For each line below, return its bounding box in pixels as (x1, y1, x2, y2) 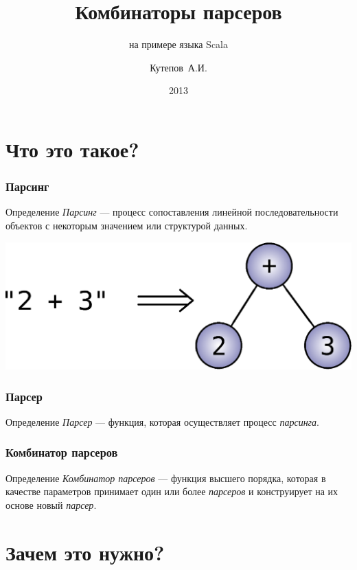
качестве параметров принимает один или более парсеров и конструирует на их (5, 484, 338, 499)
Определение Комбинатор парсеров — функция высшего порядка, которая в (5, 470, 326, 485)
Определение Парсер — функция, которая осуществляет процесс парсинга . (5, 414, 319, 429)
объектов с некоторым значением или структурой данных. (5, 218, 248, 232)
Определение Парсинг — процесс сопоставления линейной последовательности (5, 205, 338, 219)
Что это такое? (5, 135, 139, 163)
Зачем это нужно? (5, 538, 165, 566)
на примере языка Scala (128, 37, 229, 52)
